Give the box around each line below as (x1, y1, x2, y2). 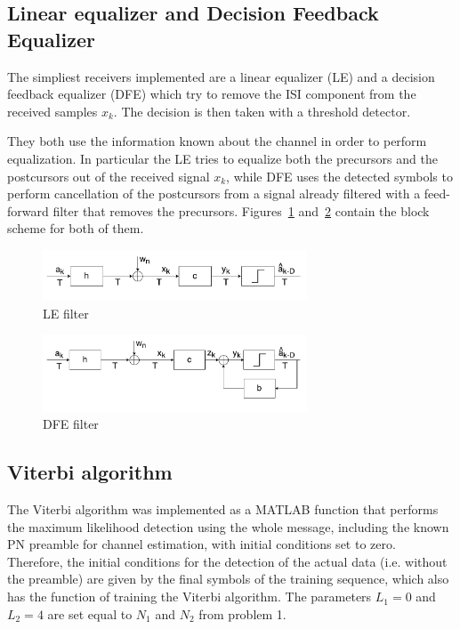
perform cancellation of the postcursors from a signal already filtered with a (7, 184, 421, 203)
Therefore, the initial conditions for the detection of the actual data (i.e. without (7, 552, 448, 570)
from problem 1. (198, 604, 286, 623)
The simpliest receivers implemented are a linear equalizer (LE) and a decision (7, 67, 435, 85)
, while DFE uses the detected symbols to (226, 166, 453, 185)
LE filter (43, 303, 89, 322)
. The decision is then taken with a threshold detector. (113, 101, 411, 120)
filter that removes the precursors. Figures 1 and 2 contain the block (52, 201, 430, 220)
